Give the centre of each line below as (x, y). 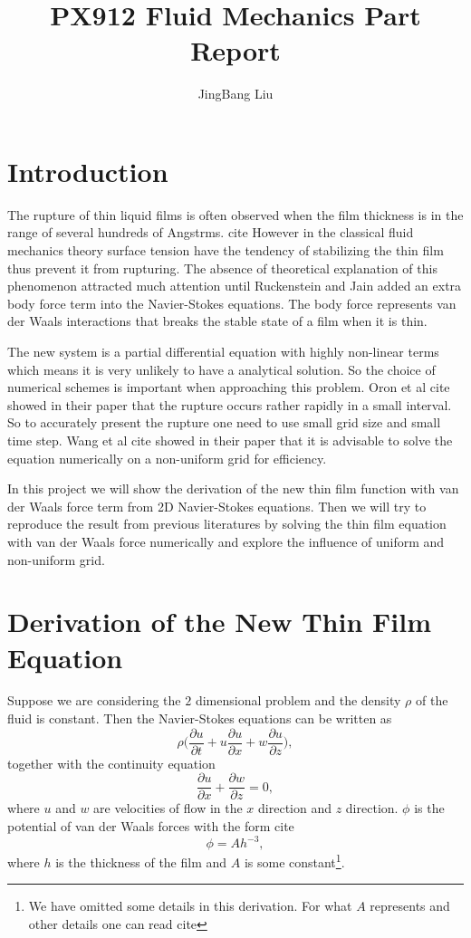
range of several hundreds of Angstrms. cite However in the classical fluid (211, 232)
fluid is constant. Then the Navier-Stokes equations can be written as (200, 718)
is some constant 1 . (294, 861)
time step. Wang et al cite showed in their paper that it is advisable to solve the (230, 440)
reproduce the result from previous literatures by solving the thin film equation (227, 524)
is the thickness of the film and (141, 861)
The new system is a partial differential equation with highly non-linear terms (223, 351)
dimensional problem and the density (298, 700)
